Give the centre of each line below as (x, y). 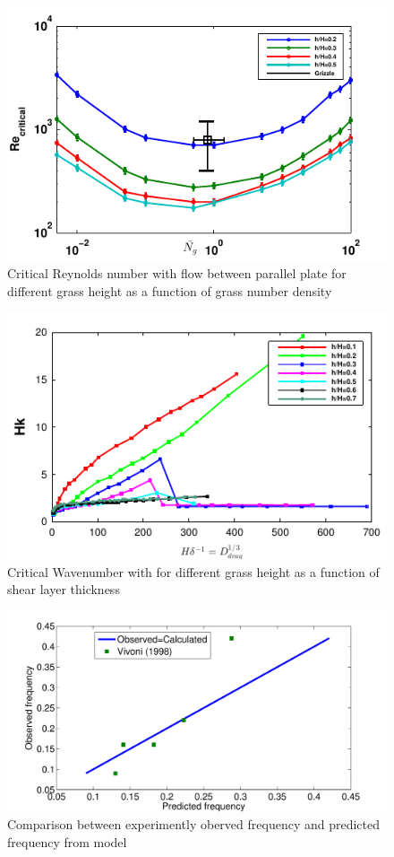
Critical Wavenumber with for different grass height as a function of (193, 571)
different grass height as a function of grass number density (170, 290)
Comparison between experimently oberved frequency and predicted (194, 824)
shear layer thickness (64, 589)
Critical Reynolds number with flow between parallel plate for (177, 273)
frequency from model (67, 842)
